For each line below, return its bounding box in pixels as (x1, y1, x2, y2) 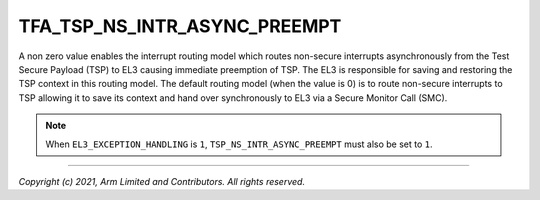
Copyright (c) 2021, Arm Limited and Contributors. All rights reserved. (18, 175, 305, 187)
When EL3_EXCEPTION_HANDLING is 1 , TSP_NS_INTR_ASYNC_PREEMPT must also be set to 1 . (45, 138, 434, 150)
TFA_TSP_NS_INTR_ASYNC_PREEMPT (18, 15, 342, 37)
